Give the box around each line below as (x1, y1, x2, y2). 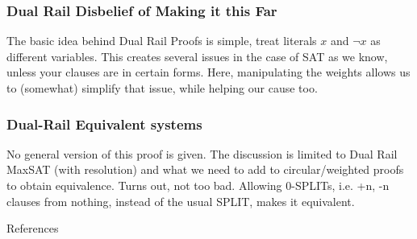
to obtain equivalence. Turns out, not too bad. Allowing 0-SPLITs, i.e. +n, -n (6, 177, 390, 193)
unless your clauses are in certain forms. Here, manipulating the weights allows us (6, 64, 411, 80)
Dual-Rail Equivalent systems (6, 113, 202, 134)
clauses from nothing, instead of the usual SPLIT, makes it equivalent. (6, 192, 355, 209)
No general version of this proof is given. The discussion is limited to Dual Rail (6, 145, 398, 162)
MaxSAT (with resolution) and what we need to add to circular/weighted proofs (6, 161, 404, 178)
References (6, 220, 59, 237)
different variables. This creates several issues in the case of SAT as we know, (6, 47, 388, 64)
